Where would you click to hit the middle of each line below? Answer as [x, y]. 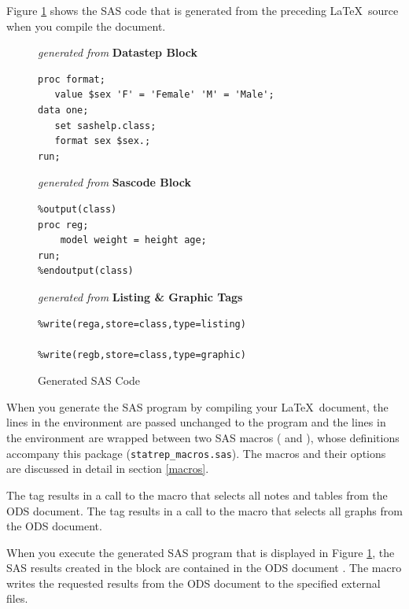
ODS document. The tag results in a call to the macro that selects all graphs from [204, 510]
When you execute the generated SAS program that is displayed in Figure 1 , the [201, 552]
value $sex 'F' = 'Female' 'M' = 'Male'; [164, 95]
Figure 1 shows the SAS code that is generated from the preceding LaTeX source [203, 10]
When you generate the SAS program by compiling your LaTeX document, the [197, 406]
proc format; [72, 79]
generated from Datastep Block [118, 52]
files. [17, 598]
